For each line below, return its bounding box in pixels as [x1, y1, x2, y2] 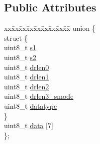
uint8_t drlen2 [4, 81, 49, 91]
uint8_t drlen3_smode [4, 91, 74, 101]
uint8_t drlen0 [4, 62, 49, 72]
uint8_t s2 [4, 52, 36, 62]
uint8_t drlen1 [4, 72, 49, 82]
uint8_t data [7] [4, 120, 53, 131]
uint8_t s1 [4, 42, 36, 53]
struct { [4, 32, 28, 43]
